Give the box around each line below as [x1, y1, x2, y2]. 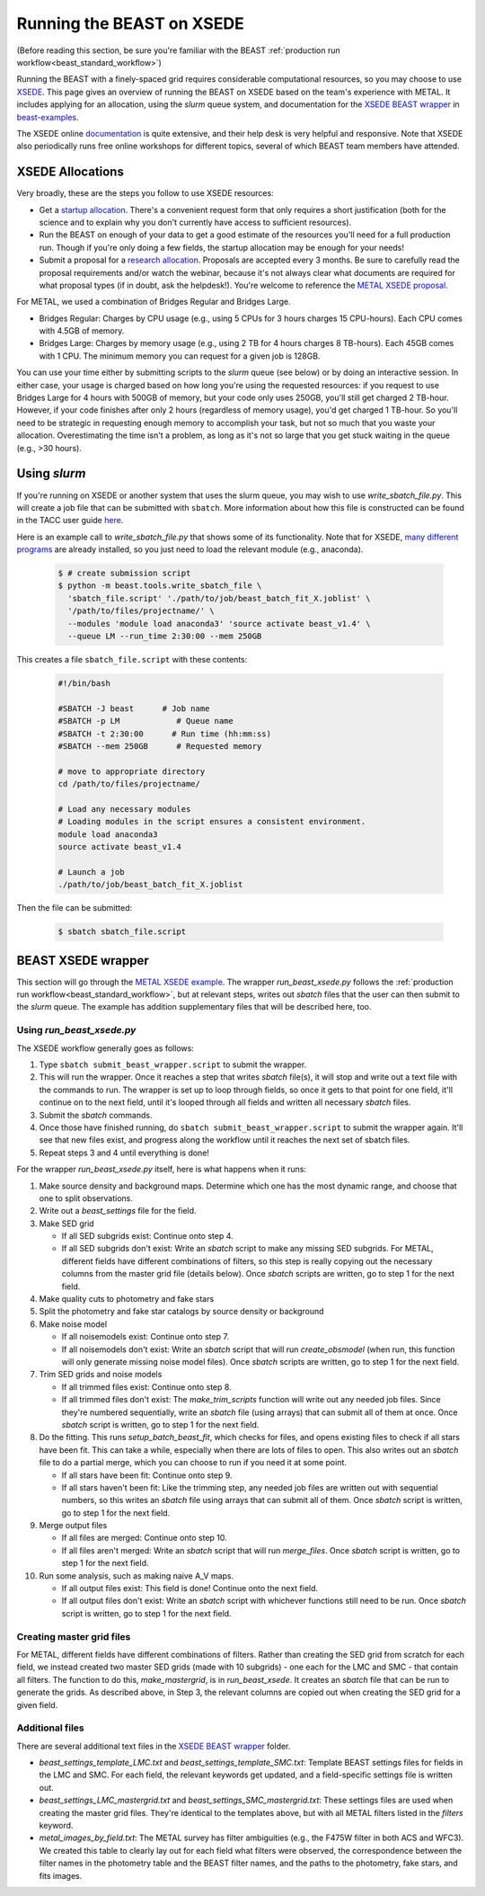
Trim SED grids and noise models [39, 1369, 163, 1380]
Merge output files [39, 1520, 108, 1531]
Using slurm [16, 466, 86, 481]
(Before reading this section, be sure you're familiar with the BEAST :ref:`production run [16, 45, 340, 56]
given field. [16, 1699, 58, 1710]
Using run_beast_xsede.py [16, 1024, 137, 1037]
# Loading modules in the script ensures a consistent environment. [57, 816, 366, 827]
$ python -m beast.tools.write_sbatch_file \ [57, 581, 262, 591]
